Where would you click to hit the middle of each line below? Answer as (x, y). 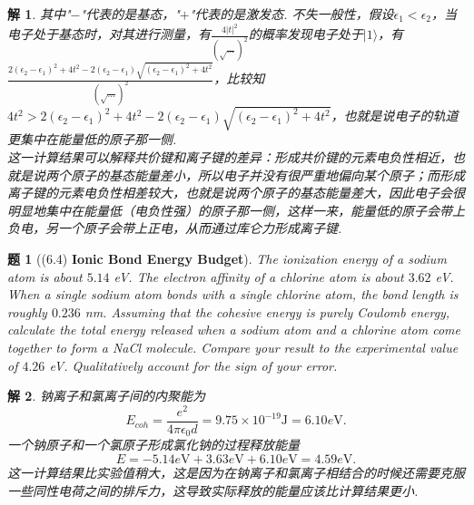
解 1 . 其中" (39, 14)
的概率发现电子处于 (306, 34)
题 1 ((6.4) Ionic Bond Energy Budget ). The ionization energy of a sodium (227, 259)
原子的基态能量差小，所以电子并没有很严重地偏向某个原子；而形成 (267, 175)
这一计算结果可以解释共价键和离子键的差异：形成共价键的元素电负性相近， (230, 157)
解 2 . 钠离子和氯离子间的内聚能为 (106, 396)
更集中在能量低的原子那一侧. (92, 139)
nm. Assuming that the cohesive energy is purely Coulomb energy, (267, 311)
